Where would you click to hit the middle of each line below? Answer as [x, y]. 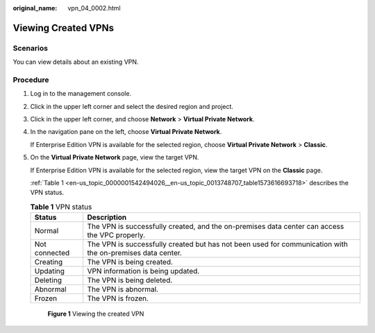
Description [107, 217]
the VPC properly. [116, 235]
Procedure [31, 80]
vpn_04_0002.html [94, 8]
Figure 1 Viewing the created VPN [96, 314]
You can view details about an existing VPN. [76, 62]
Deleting [48, 280]
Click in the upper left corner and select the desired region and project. [132, 106]
